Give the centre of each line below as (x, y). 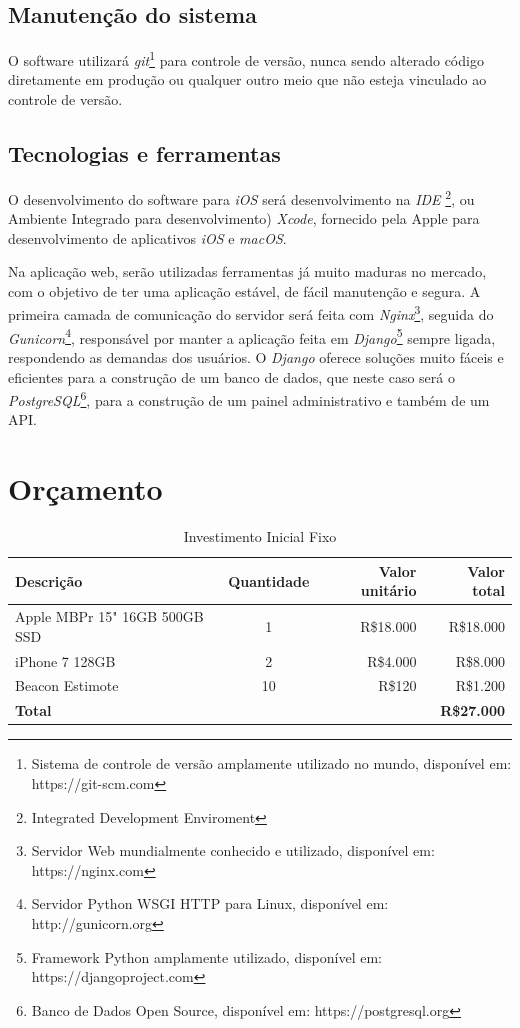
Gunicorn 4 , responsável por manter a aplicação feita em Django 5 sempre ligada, (252, 336)
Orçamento (85, 488)
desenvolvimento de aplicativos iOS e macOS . (147, 237)
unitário (388, 590)
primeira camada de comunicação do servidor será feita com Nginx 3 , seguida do (251, 313)
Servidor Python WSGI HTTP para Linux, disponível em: (210, 903)
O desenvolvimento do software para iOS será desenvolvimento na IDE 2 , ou (241, 197)
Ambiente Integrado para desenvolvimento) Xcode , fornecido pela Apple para (244, 218)
